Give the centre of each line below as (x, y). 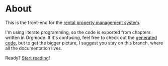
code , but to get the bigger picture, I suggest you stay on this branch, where (84, 42)
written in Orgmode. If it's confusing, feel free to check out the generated (81, 37)
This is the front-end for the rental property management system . (73, 22)
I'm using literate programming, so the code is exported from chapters (78, 32)
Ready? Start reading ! (28, 57)
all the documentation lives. (34, 48)
